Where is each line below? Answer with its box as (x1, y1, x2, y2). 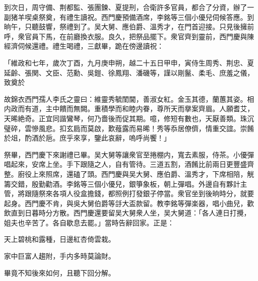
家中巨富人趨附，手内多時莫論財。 (4, 251, 115, 261)
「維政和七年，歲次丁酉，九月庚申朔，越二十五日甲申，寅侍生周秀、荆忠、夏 (4, 57, 254, 68)
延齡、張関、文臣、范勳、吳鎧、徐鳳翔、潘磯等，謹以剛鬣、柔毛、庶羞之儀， (4, 67, 254, 77)
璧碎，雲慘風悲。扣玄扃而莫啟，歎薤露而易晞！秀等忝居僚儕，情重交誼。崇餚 (4, 123, 254, 133)
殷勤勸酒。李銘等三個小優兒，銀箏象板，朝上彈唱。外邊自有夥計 (31, 178, 240, 189)
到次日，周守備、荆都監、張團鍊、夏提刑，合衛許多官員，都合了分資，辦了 (4, 2, 247, 12)
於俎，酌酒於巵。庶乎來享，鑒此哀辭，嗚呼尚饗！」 (4, 133, 171, 143)
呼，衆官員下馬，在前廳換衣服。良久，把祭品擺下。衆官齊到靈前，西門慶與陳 (4, 31, 254, 41)
